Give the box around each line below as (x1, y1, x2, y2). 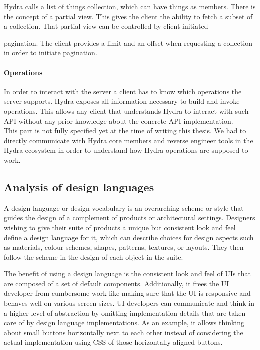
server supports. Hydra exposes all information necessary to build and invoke (4, 96, 240, 106)
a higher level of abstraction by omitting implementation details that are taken (4, 307, 246, 318)
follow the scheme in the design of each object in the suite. (4, 251, 183, 262)
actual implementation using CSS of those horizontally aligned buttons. (4, 337, 223, 347)
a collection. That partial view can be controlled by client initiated (4, 21, 208, 31)
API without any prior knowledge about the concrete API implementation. (4, 115, 233, 126)
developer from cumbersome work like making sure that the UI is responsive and (4, 288, 251, 298)
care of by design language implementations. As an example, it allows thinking (4, 317, 245, 328)
